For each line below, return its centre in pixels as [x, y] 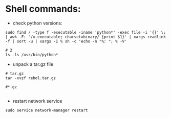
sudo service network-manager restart [47, 110]
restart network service [37, 101]
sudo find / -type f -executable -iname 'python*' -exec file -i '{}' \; [86, 32]
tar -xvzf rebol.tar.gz [31, 78]
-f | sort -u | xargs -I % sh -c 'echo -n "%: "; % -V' [66, 41]
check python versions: [37, 23]
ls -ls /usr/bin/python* [32, 55]
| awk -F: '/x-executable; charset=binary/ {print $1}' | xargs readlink [86, 37]
